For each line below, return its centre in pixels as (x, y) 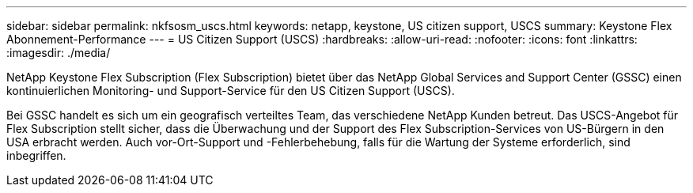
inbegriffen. (36, 155)
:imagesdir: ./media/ (59, 53)
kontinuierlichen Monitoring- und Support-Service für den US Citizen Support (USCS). (231, 91)
